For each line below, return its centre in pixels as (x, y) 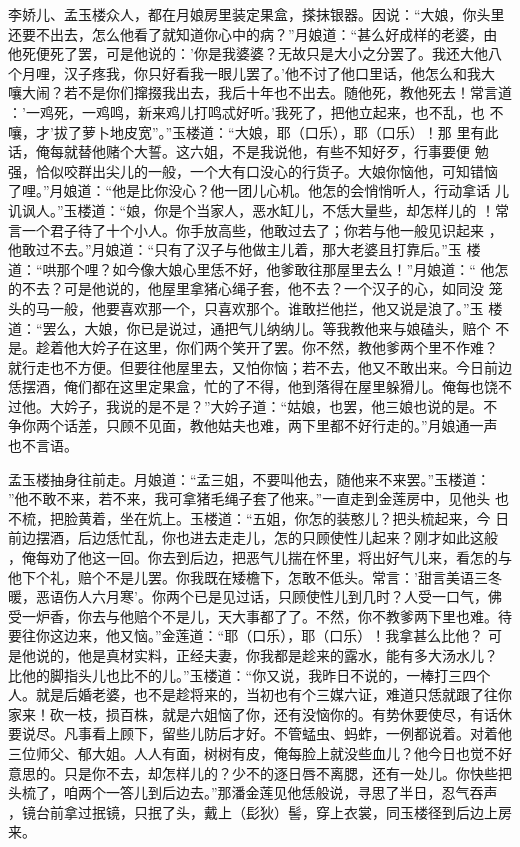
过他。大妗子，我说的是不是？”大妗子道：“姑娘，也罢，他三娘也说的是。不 (253, 405)
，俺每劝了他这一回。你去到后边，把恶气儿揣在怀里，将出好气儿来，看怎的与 (260, 557)
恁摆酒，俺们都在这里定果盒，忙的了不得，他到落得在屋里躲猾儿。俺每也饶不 (260, 386)
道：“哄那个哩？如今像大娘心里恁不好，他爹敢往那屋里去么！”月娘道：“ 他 (251, 268)
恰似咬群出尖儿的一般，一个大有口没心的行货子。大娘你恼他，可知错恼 (266, 170)
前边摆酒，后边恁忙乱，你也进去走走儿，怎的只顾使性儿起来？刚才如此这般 (253, 537)
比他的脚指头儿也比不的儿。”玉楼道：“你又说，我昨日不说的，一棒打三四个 (249, 674)
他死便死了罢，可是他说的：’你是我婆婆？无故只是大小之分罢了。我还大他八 (255, 53)
